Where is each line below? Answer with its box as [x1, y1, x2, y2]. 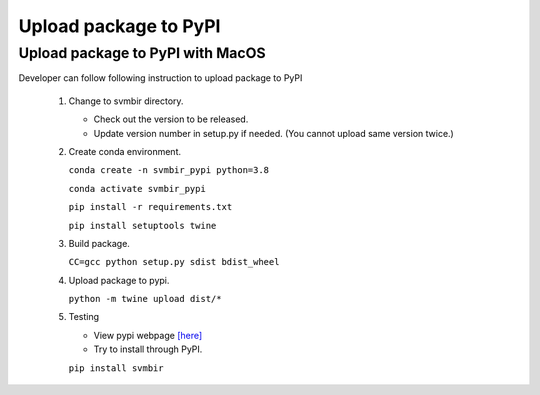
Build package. [68, 237, 130, 249]
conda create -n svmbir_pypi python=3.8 [68, 165, 270, 176]
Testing [68, 311, 100, 323]
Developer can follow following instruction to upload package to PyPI [18, 72, 303, 84]
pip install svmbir [68, 362, 164, 374]
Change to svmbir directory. [68, 95, 184, 107]
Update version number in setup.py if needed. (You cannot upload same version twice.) [93, 127, 454, 139]
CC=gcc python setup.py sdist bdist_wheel [68, 256, 280, 268]
